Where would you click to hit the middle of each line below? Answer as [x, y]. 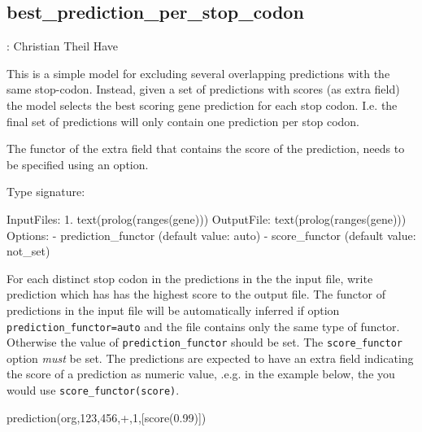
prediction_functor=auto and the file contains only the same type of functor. [203, 326]
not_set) [28, 251]
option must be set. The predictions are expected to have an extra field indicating [210, 358]
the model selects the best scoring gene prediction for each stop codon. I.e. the [202, 105]
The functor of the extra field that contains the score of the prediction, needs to [206, 148]
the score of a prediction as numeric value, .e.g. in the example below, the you [201, 374]
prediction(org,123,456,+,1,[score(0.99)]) [107, 417]
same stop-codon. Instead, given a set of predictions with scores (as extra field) [203, 89]
